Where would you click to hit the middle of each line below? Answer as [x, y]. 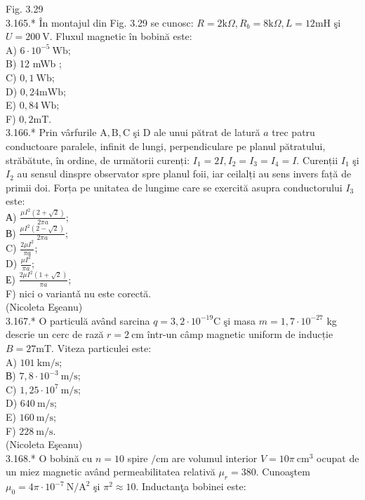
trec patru [293, 132]
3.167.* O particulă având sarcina [78, 320]
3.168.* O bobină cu [49, 458]
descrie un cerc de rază [55, 334]
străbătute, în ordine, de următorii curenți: [98, 160]
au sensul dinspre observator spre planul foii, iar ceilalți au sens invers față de [184, 174]
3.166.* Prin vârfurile [51, 132]
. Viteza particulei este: [101, 347]
